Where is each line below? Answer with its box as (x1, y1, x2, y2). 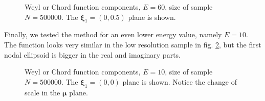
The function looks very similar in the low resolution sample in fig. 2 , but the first (4, 39, 261, 49)
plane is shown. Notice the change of (122, 76, 237, 87)
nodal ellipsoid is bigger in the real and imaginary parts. (4, 49, 181, 60)
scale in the (25, 87, 60, 97)
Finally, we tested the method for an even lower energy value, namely (4, 29, 222, 40)
